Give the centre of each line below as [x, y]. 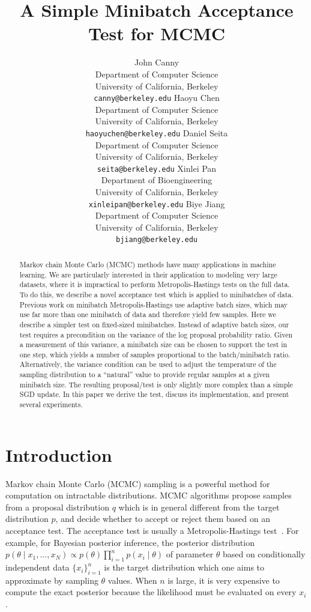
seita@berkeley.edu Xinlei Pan [157, 168]
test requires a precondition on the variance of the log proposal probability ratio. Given [156, 334]
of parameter [190, 554]
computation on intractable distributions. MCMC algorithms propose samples [149, 495]
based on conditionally [264, 554]
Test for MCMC [157, 33]
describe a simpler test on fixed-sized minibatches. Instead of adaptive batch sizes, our [154, 324]
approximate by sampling [52, 580]
